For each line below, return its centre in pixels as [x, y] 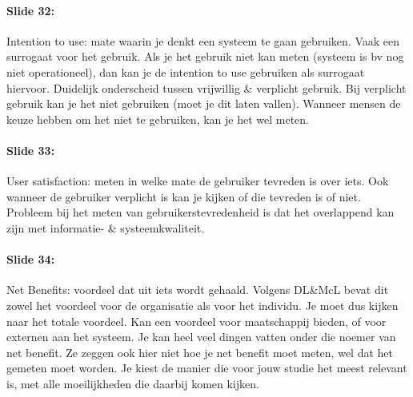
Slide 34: [31, 259]
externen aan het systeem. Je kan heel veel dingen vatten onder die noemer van [201, 337]
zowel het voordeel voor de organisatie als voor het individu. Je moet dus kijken [202, 305]
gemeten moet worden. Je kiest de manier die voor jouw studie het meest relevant [207, 368]
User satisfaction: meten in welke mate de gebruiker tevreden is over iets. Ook [198, 181]
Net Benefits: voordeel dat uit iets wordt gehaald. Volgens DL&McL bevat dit [198, 290]
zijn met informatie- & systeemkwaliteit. [106, 227]
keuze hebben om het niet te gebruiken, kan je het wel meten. [158, 119]
